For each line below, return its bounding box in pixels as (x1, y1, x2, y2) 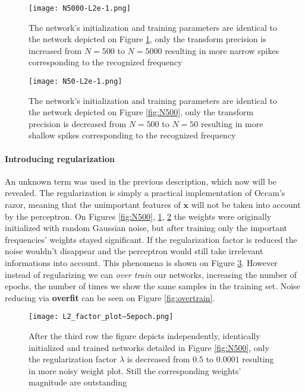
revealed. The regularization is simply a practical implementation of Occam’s (5, 186, 285, 199)
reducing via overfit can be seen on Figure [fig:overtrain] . (5, 291, 215, 304)
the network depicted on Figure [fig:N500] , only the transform (29, 106, 254, 118)
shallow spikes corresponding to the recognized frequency (29, 129, 236, 141)
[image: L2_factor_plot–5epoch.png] (29, 312, 174, 321)
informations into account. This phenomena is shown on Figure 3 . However (5, 257, 278, 269)
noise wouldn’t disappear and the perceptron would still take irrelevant (5, 245, 263, 257)
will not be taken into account (191, 198, 301, 211)
